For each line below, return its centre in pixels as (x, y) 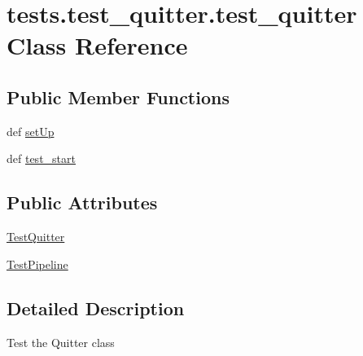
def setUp (31, 131)
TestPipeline (37, 264)
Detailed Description (96, 308)
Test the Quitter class (61, 342)
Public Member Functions (118, 97)
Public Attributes (82, 202)
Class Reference (97, 45)
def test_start (41, 158)
